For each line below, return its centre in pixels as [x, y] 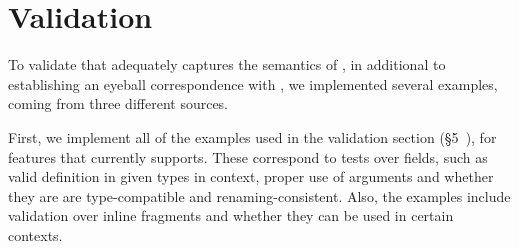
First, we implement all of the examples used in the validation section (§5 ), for [252, 136]
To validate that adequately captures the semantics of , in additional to [227, 64]
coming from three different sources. [118, 103]
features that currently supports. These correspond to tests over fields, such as [248, 156]
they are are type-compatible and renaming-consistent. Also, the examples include [259, 195]
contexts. [35, 234]
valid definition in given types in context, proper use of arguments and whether [251, 176]
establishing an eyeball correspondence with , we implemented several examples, [253, 83]
